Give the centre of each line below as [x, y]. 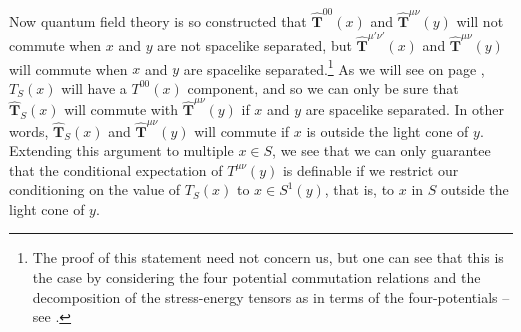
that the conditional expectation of [116, 169]
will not [480, 20]
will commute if [242, 130]
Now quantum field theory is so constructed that [158, 20]
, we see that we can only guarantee [381, 150]
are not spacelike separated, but [254, 45]
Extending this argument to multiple [121, 150]
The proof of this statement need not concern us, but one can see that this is [268, 257]
